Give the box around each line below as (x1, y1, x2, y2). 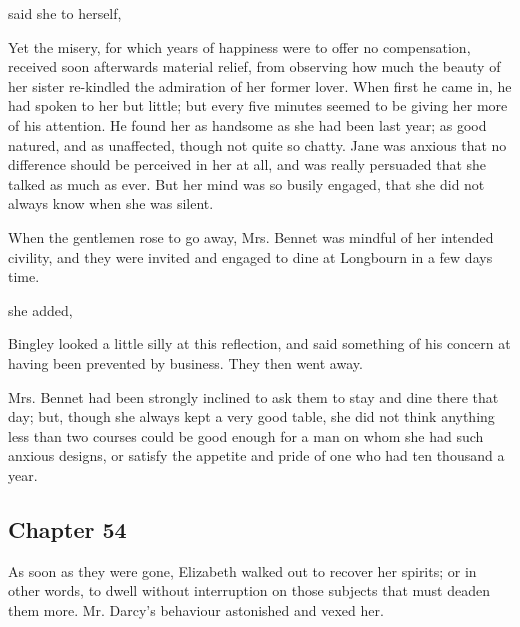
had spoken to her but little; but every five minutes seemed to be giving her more (8, 95, 508, 116)
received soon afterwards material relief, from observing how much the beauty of (8, 56, 501, 77)
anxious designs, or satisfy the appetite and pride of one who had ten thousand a (8, 445, 505, 466)
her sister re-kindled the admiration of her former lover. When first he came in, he (8, 75, 512, 96)
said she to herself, (8, 3, 122, 23)
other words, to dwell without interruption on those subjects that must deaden (8, 580, 491, 601)
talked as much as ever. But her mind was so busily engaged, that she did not (8, 173, 485, 194)
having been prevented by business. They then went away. (8, 352, 363, 373)
